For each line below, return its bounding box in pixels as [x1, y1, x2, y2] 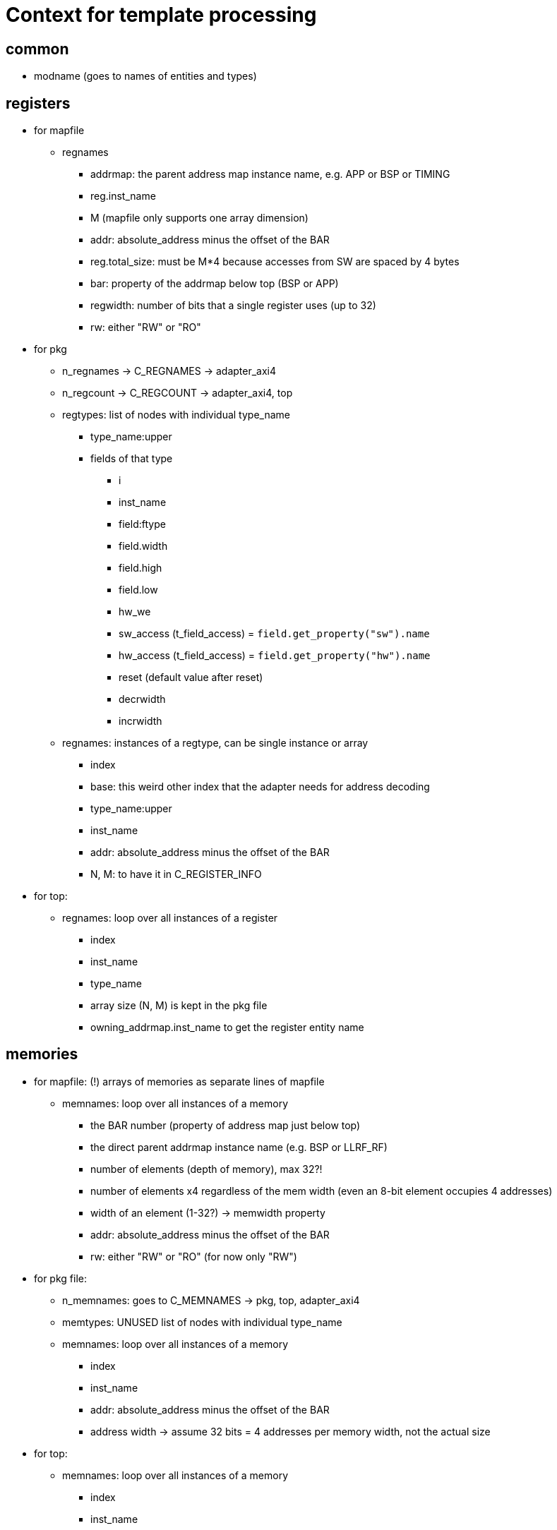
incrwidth [119, 715, 162, 728]
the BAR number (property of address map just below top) [90, 1119, 361, 1131]
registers [6, 94, 71, 112]
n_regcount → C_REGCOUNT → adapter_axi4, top [62, 387, 293, 399]
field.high [119, 562, 162, 574]
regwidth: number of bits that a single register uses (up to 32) [90, 299, 376, 312]
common [6, 40, 69, 58]
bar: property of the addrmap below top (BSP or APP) [90, 277, 339, 290]
